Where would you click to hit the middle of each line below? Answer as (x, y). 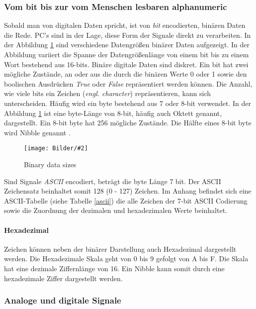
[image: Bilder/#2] (56, 149)
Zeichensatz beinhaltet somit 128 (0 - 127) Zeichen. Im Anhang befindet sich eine (128, 191)
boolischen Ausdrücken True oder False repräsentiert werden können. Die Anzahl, (128, 83)
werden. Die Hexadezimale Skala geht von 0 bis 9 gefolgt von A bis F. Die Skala (126, 258)
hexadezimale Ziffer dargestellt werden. (63, 278)
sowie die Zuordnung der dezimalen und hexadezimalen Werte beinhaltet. (116, 210)
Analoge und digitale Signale (63, 300)
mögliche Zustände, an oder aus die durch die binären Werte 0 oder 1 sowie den (126, 74)
